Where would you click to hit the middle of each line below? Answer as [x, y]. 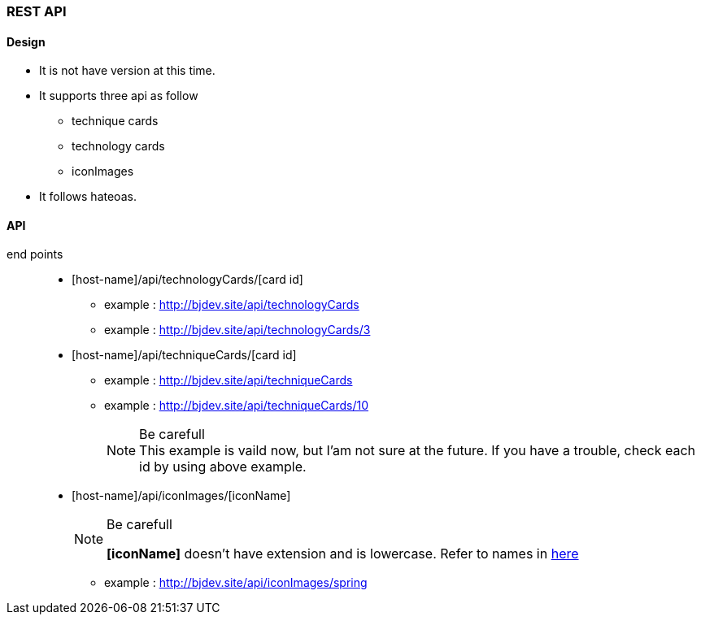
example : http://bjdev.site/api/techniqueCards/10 [237, 406]
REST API [37, 11]
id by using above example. [223, 467]
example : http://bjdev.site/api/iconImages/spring [236, 583]
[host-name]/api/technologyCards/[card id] [187, 280]
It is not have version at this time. [127, 71]
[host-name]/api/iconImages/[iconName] [181, 496]
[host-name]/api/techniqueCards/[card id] [184, 355]
